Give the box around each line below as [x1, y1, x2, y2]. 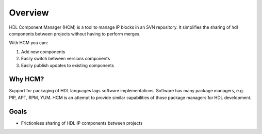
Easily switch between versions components [21, 56, 110, 62]
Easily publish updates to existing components [21, 62, 114, 68]
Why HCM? [9, 75, 44, 84]
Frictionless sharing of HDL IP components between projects [21, 120, 143, 126]
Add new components [21, 49, 65, 54]
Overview [9, 7, 49, 18]
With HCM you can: [9, 40, 48, 46]
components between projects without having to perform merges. [9, 31, 141, 36]
